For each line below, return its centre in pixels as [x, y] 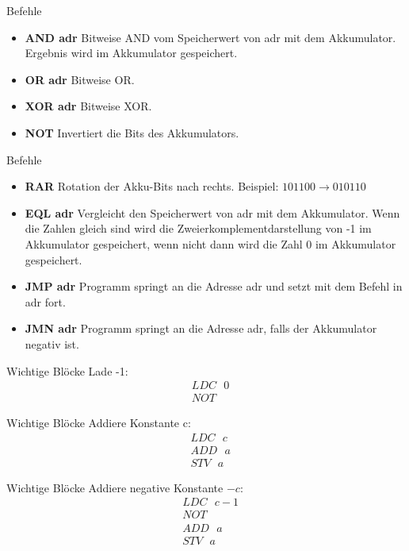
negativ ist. [52, 343]
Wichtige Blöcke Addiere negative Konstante [115, 487]
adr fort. [45, 301]
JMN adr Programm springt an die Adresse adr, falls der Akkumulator [201, 328]
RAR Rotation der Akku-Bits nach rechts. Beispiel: [152, 186]
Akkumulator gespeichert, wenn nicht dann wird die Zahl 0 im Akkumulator [210, 243]
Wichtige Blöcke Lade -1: [67, 370]
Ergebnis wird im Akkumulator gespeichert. [131, 53]
